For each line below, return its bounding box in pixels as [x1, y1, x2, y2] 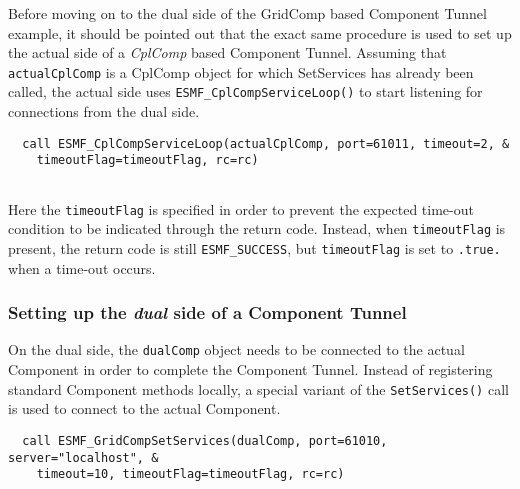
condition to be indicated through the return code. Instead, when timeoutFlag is [8, 218, 506, 239]
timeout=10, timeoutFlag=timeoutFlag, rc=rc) [36, 467, 345, 482]
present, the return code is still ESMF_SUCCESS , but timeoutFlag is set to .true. [8, 237, 501, 258]
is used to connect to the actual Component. [8, 398, 281, 419]
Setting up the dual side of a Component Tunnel [8, 300, 407, 325]
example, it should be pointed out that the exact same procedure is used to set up [8, 22, 512, 43]
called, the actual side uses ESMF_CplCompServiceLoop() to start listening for [8, 81, 483, 102]
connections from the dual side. [8, 101, 200, 122]
